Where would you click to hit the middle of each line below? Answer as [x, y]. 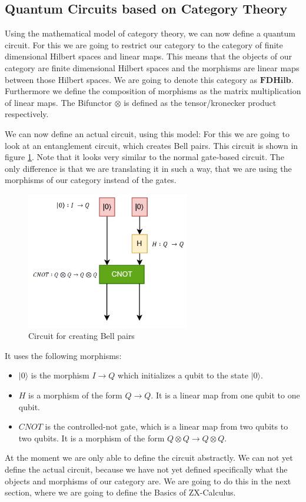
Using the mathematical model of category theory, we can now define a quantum [150, 33]
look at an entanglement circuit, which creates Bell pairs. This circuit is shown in [152, 145]
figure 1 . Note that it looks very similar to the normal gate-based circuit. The [144, 157]
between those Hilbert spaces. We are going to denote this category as [131, 79]
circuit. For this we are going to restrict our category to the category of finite [144, 44]
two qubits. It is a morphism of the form [92, 438]
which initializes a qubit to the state [183, 375]
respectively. [27, 114]
